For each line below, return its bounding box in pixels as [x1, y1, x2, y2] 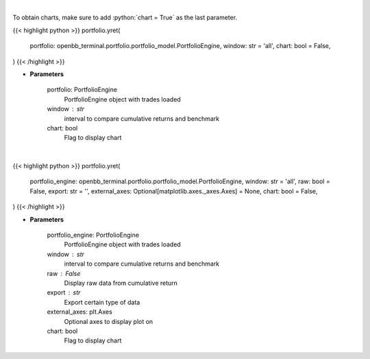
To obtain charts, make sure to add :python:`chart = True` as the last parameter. [12, 14, 238, 22]
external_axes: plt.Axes [47, 308, 112, 316]
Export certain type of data [64, 298, 140, 306]
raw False [47, 269, 81, 277]
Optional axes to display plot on [64, 317, 153, 325]
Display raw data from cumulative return [64, 279, 178, 287]
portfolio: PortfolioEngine [47, 86, 118, 94]
